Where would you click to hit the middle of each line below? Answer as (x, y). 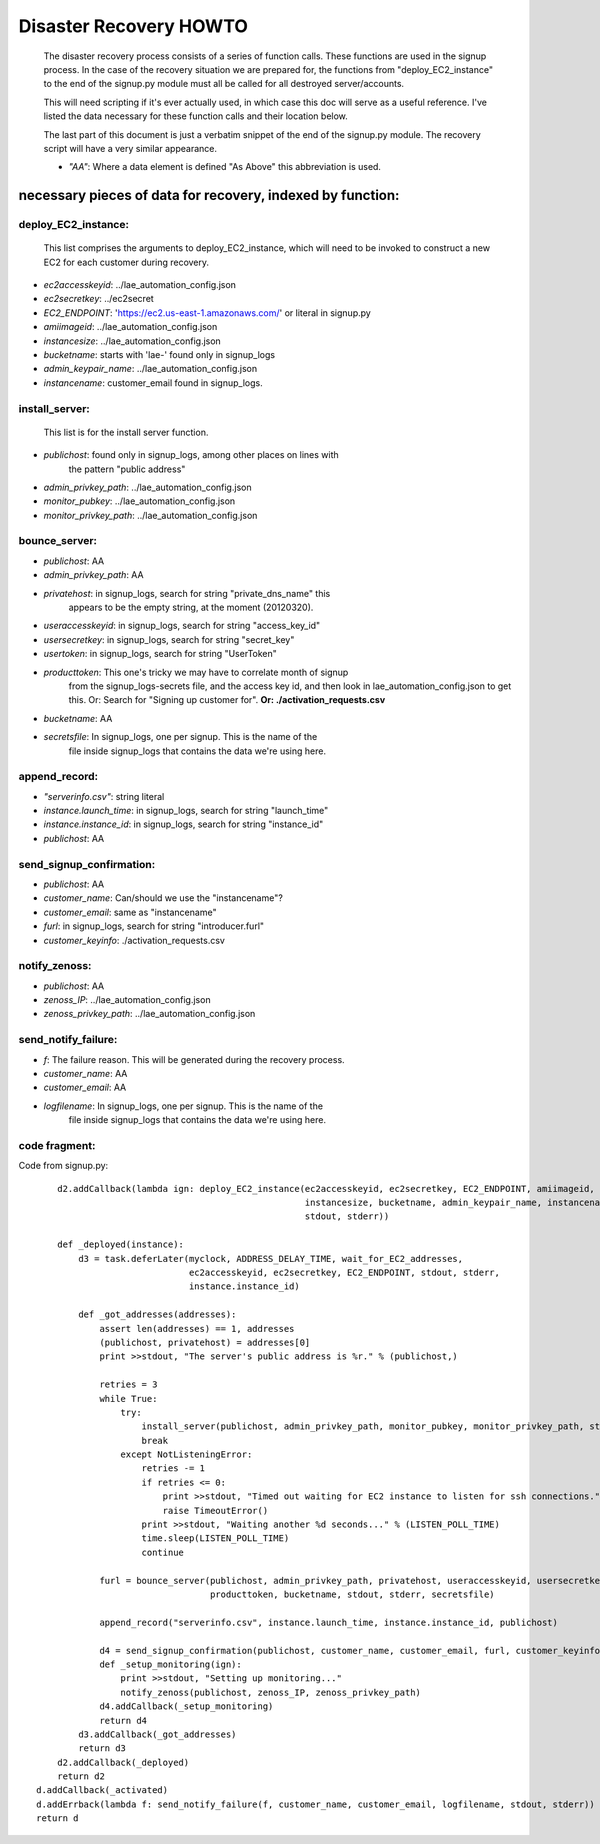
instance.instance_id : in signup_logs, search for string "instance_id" (183, 824)
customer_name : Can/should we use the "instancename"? (163, 898)
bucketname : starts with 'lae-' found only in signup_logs (159, 354)
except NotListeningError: (186, 1454)
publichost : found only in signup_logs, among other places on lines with (191, 455)
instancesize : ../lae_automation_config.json (132, 341)
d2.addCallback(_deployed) (123, 1762)
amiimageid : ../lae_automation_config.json (130, 327)
